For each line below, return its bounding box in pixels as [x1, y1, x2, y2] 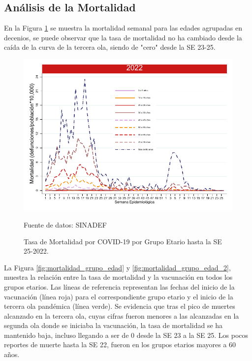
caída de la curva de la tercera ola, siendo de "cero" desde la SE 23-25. [4, 42, 216, 52]
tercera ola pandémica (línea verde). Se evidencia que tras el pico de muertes [4, 301, 235, 311]
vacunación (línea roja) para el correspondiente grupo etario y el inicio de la [4, 291, 233, 301]
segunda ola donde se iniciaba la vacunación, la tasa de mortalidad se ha [4, 320, 223, 330]
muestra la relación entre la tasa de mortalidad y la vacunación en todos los [4, 272, 233, 282]
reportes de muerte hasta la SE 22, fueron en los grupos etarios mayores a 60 [4, 339, 236, 350]
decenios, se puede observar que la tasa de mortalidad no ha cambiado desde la [4, 32, 242, 42]
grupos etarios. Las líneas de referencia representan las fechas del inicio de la [4, 281, 235, 292]
